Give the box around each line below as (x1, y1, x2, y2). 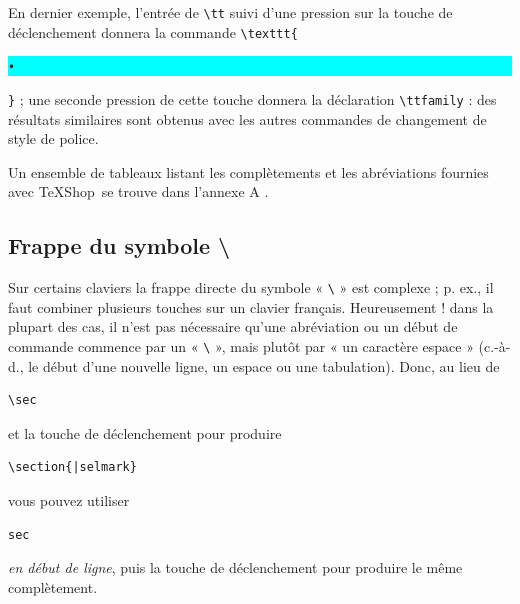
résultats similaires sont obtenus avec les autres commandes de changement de (8, 108, 487, 129)
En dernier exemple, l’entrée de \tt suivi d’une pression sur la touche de (8, 2, 453, 22)
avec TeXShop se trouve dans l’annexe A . (8, 181, 269, 202)
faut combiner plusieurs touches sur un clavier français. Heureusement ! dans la (8, 296, 494, 317)
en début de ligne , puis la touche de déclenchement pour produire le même (8, 557, 463, 578)
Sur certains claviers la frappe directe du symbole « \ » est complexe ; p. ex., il (8, 277, 494, 298)
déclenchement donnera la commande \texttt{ (8, 21, 298, 42)
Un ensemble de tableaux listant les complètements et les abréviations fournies (8, 161, 489, 182)
